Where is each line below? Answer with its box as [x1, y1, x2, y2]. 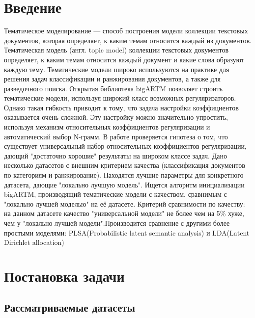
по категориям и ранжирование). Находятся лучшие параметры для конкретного [4, 170, 244, 180]
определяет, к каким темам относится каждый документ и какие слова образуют [4, 54, 244, 64]
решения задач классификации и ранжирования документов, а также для [4, 74, 221, 84]
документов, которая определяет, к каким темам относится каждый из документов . [4, 35, 252, 45]
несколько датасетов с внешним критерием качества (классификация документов [4, 160, 245, 170]
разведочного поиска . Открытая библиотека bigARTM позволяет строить [4, 83, 223, 93]
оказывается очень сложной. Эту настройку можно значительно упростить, [4, 112, 228, 122]
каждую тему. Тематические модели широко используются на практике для [4, 64, 229, 74]
